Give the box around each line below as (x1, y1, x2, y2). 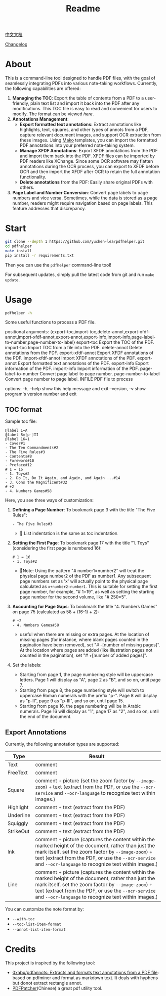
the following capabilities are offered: (5, 86, 81, 91)
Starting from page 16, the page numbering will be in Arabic (19, 703, 141, 709)
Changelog (5, 42, 28, 47)
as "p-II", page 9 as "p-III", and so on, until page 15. (19, 698, 124, 704)
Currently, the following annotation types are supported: (5, 741, 120, 747)
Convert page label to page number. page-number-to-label (39, 371, 160, 377)
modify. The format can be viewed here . (12, 111, 94, 117)
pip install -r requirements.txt (5, 253, 74, 258)
